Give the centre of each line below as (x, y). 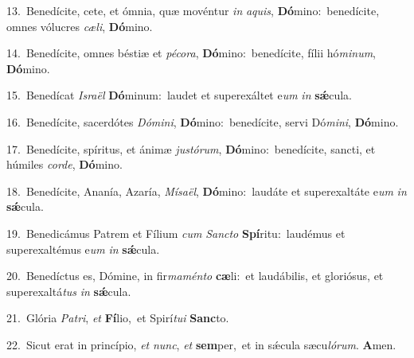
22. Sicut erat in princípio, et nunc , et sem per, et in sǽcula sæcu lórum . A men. (201, 344)
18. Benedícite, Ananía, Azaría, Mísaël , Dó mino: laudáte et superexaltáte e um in (207, 191)
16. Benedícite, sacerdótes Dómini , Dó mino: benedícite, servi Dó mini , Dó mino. (203, 121)
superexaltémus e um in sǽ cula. (83, 249)
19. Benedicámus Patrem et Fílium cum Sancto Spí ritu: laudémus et (176, 233)
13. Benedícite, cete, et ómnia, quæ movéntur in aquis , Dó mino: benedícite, (193, 10)
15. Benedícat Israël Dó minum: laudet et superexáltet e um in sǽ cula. (179, 95)
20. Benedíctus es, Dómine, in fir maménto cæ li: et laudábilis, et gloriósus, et (195, 276)
